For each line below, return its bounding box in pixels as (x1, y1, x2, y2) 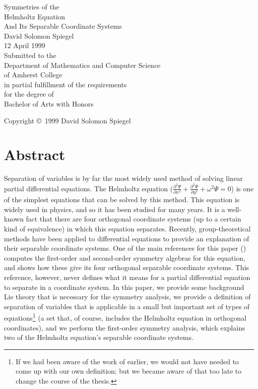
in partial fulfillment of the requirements (4, 79, 127, 89)
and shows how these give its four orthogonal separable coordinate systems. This (4, 262, 249, 273)
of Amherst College (4, 69, 63, 80)
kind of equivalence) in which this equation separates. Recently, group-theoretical (4, 223, 251, 234)
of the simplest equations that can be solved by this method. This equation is (4, 194, 240, 205)
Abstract (4, 144, 65, 165)
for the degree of (4, 89, 54, 99)
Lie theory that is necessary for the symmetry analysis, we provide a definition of (4, 291, 251, 302)
